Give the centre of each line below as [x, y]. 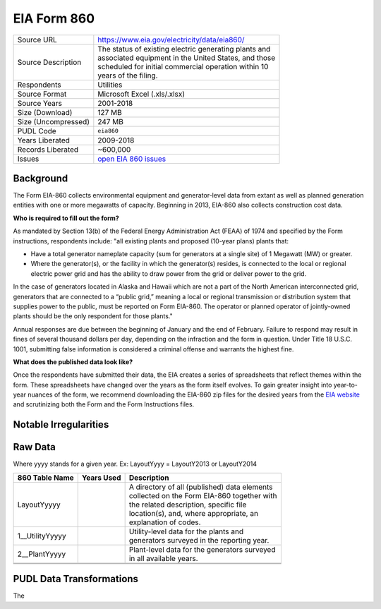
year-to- [345, 385]
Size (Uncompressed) [53, 121]
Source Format [42, 94]
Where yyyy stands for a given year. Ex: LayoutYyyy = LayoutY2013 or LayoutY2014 [135, 464]
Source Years [40, 103]
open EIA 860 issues [132, 159]
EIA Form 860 [54, 18]
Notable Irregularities [61, 424]
